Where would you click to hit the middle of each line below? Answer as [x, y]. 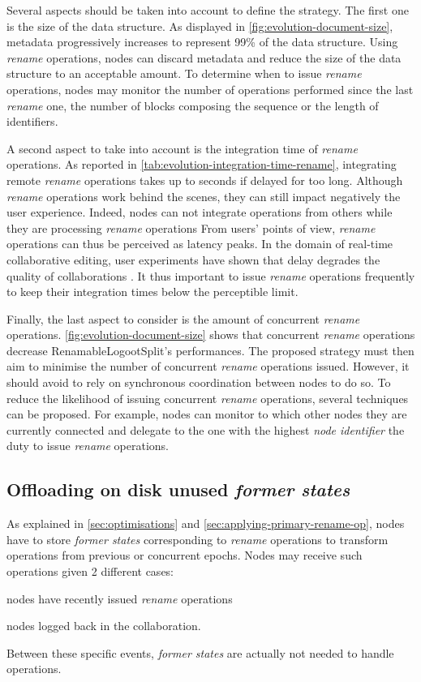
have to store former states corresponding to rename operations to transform [198, 539]
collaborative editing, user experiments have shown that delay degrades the [193, 259]
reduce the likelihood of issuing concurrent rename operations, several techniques [208, 398]
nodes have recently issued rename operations [120, 598]
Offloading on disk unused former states [178, 489]
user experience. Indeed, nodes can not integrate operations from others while [200, 212]
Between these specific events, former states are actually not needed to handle [200, 652]
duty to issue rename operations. [88, 446]
